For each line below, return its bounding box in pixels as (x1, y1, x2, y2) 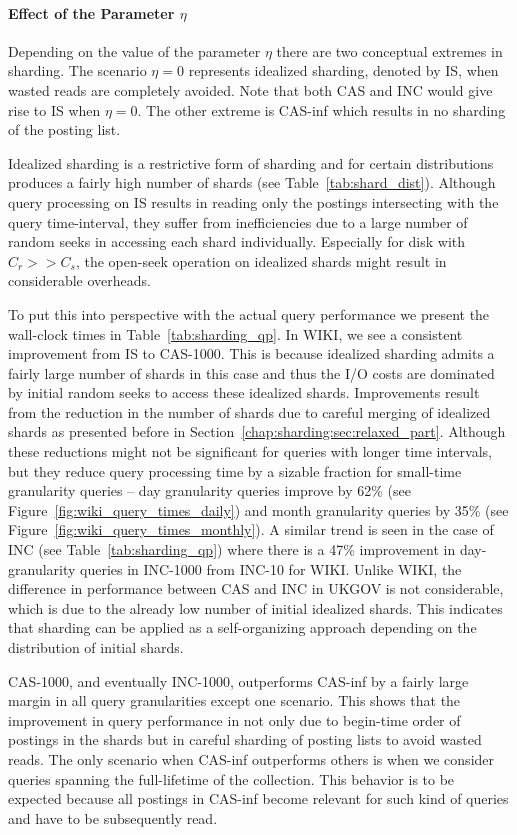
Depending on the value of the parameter (8, 40, 261, 61)
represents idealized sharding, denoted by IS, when (188, 60, 499, 81)
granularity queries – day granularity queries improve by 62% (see (8, 480, 412, 501)
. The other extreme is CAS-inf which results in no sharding (137, 99, 506, 120)
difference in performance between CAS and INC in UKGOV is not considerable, (8, 578, 504, 599)
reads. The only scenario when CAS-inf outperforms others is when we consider (8, 748, 495, 769)
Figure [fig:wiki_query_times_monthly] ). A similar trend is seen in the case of (8, 519, 494, 540)
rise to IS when (8, 99, 101, 120)
